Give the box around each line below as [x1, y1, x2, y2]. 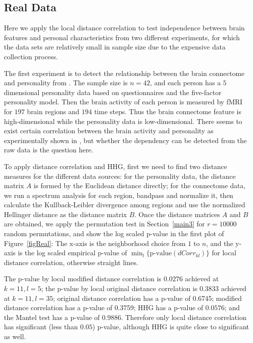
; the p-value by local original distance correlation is [41, 283, 198, 294]
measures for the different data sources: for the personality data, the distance [4, 171, 236, 181]
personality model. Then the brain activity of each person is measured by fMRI [4, 97, 243, 107]
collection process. [4, 51, 58, 61]
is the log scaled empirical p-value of [18, 247, 127, 258]
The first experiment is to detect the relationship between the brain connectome [4, 68, 245, 78]
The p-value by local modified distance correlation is [4, 273, 162, 284]
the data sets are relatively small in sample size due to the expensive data [4, 42, 226, 52]
